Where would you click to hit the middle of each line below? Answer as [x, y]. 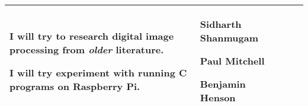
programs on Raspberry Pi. [75, 86]
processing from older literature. [87, 49]
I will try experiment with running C [98, 72]
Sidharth [221, 24]
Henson [218, 97]
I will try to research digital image [92, 36]
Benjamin [223, 84]
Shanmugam [229, 38]
